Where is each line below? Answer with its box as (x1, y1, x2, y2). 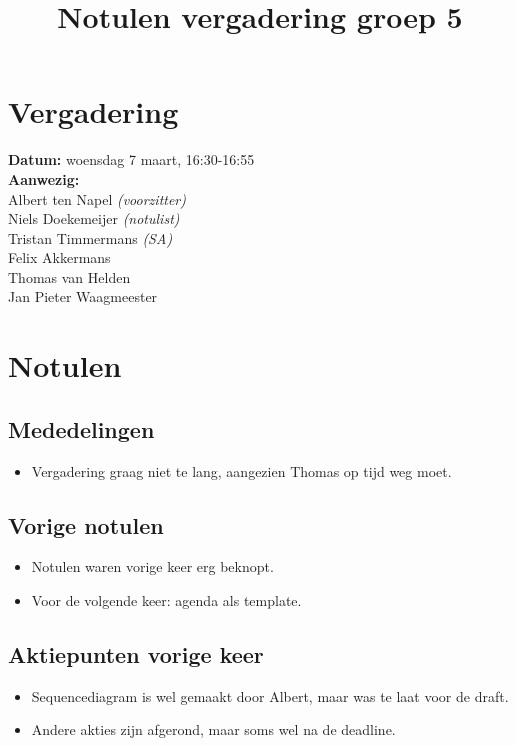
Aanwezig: (8, 168, 80, 189)
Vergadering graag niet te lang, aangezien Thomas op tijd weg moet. (31, 460, 452, 481)
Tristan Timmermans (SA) (8, 227, 173, 248)
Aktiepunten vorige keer (8, 639, 264, 670)
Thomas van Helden (8, 266, 131, 287)
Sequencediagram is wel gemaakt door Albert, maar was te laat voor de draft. (31, 685, 509, 706)
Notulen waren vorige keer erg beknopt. (31, 556, 274, 577)
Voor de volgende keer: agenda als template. (31, 590, 302, 611)
